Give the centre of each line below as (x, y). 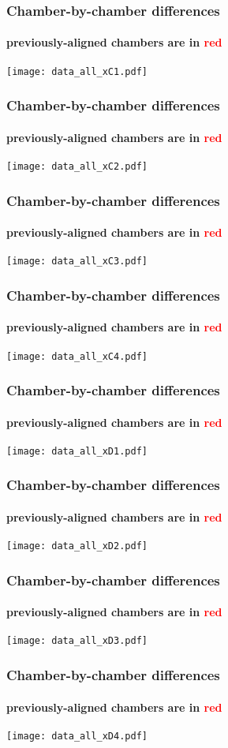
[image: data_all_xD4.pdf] (77, 736)
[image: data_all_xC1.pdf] (77, 71)
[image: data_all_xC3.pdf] (77, 262)
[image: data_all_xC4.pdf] (77, 356)
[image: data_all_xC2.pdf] (77, 166)
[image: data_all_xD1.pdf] (77, 451)
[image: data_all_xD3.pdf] (77, 641)
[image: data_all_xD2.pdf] (77, 546)
